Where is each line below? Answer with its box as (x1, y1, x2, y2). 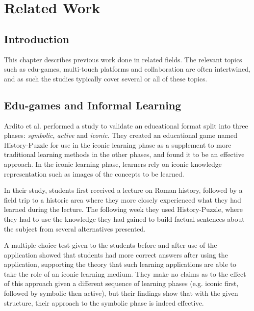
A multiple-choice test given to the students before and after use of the (4, 240, 217, 250)
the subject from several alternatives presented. (4, 223, 146, 233)
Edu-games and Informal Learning (4, 97, 181, 112)
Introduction (4, 31, 70, 46)
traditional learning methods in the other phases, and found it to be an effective (4, 149, 245, 159)
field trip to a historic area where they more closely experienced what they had (4, 194, 241, 205)
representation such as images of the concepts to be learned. (4, 168, 184, 179)
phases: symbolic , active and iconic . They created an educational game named (4, 130, 238, 140)
